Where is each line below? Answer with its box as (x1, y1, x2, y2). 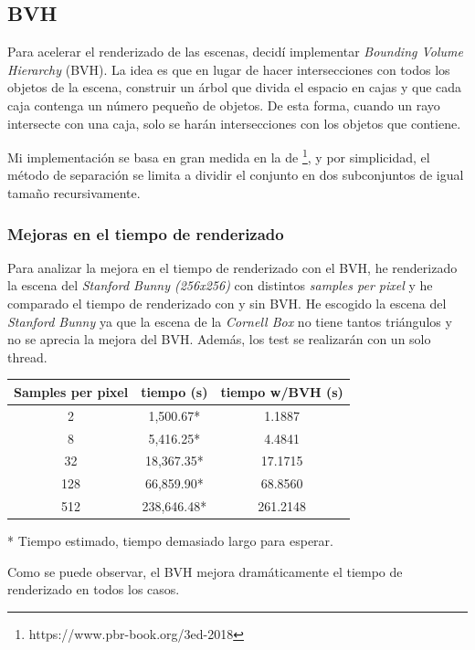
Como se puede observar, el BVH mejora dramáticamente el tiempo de (7, 561, 403, 581)
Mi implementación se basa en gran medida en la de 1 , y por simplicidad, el (7, 145, 430, 166)
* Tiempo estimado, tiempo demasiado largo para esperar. (7, 531, 333, 550)
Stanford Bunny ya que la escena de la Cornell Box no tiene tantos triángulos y (7, 311, 452, 330)
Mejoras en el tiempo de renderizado (7, 222, 284, 245)
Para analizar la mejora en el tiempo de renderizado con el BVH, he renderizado (7, 257, 458, 277)
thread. (7, 347, 47, 366)
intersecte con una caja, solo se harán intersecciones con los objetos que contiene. (7, 113, 461, 132)
